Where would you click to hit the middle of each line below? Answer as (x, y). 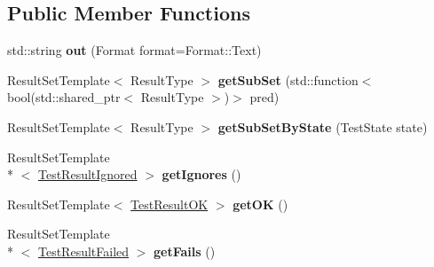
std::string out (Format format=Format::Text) (134, 50)
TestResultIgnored (88, 174)
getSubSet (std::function (288, 79)
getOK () (260, 204)
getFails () (185, 251)
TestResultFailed (84, 251)
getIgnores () (201, 174)
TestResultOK (170, 204)
